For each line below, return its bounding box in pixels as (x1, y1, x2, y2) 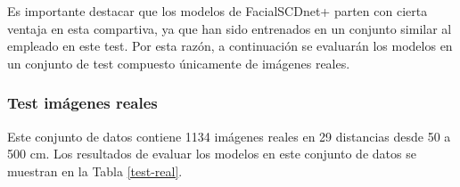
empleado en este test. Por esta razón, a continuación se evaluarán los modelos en (7, 37, 453, 55)
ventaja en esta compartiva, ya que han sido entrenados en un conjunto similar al (7, 19, 452, 37)
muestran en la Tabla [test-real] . (7, 161, 183, 180)
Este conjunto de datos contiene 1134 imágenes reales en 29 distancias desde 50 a (7, 126, 451, 145)
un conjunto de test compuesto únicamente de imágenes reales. (7, 53, 350, 72)
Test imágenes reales (7, 92, 158, 114)
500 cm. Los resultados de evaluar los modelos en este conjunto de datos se (7, 144, 416, 163)
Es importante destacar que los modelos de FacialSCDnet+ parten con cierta (7, 2, 428, 20)
